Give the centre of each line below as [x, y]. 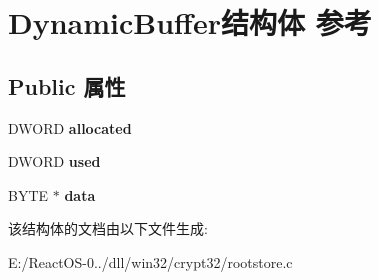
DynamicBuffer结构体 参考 [190, 22]
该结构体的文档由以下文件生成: [108, 228]
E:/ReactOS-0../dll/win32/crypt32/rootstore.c [150, 261]
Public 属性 [67, 85]
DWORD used [54, 161]
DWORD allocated [70, 127]
